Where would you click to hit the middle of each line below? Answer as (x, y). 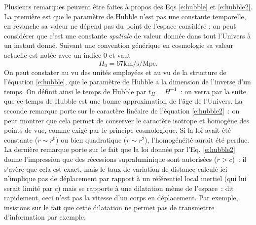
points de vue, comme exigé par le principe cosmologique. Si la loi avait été (117, 130)
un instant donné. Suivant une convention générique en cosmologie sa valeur (119, 45)
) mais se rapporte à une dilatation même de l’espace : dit (146, 188)
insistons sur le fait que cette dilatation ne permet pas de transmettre (109, 207)
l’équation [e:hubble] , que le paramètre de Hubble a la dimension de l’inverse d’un (128, 82)
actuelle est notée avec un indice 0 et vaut (67, 55)
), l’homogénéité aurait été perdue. (197, 139)
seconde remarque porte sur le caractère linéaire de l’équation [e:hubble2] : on (122, 110)
